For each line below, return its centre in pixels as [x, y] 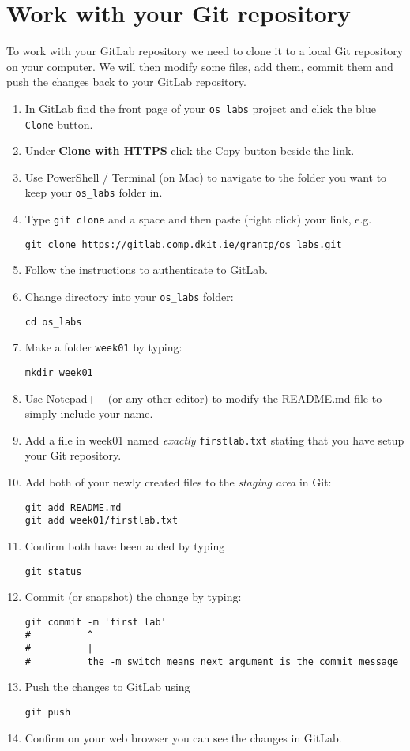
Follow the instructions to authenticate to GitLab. [146, 270]
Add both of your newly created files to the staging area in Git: [178, 482]
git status [53, 571]
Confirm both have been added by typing [125, 545]
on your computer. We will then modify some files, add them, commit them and [200, 66]
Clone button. [59, 124]
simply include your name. [89, 413]
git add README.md [73, 507]
